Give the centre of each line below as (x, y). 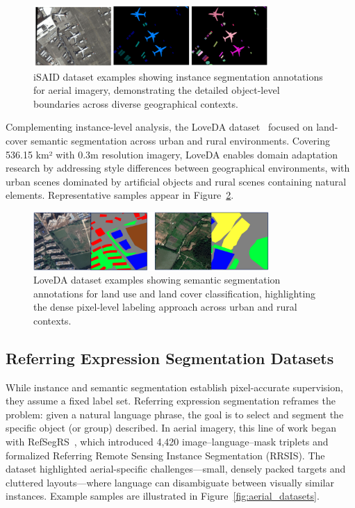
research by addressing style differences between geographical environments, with (178, 168)
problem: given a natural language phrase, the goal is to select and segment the (175, 414)
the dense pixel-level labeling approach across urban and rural (165, 307)
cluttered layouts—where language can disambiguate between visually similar (170, 482)
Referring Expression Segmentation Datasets (170, 358)
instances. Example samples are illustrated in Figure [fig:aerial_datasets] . (163, 496)
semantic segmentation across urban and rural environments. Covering (180, 141)
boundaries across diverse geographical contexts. (136, 103)
